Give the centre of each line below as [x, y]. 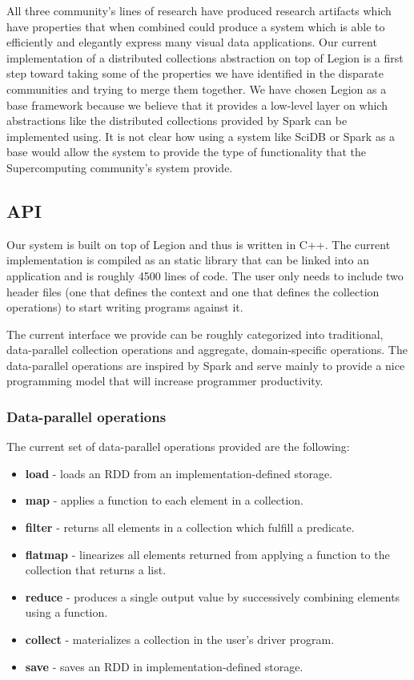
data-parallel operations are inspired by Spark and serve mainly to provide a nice [206, 365]
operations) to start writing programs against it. [125, 307]
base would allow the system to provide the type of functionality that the [187, 152]
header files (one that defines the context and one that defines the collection [193, 291]
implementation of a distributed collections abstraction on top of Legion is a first [205, 57]
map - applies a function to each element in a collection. [164, 500]
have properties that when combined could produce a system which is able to [196, 26]
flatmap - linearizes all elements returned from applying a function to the [207, 554]
